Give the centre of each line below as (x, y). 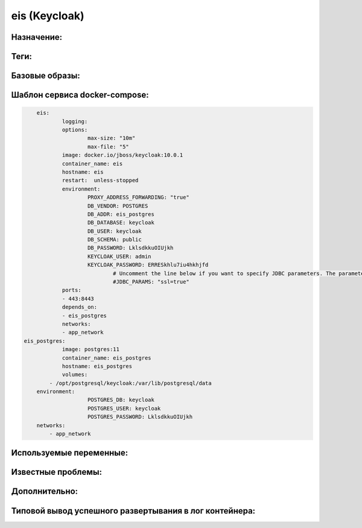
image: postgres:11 (91, 349)
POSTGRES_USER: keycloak (124, 408)
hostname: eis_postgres (97, 366)
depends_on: (80, 307)
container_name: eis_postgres (106, 358)
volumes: (75, 375)
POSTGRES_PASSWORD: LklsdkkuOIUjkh (140, 417)
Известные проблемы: (57, 472)
